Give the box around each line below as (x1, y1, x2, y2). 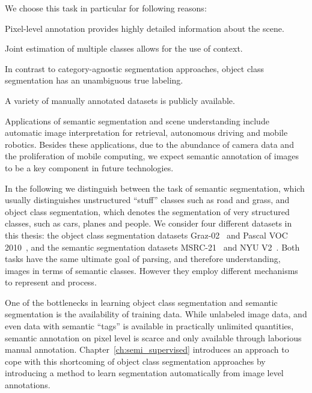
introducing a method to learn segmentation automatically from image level (5, 367, 284, 379)
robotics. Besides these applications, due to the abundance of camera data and (5, 138, 294, 150)
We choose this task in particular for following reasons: (5, 2, 207, 14)
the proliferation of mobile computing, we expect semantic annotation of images (5, 150, 299, 162)
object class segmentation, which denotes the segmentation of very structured (5, 205, 290, 218)
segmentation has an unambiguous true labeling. (5, 74, 183, 87)
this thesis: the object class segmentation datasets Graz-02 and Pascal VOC (5, 228, 288, 241)
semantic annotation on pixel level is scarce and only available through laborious (5, 331, 302, 344)
